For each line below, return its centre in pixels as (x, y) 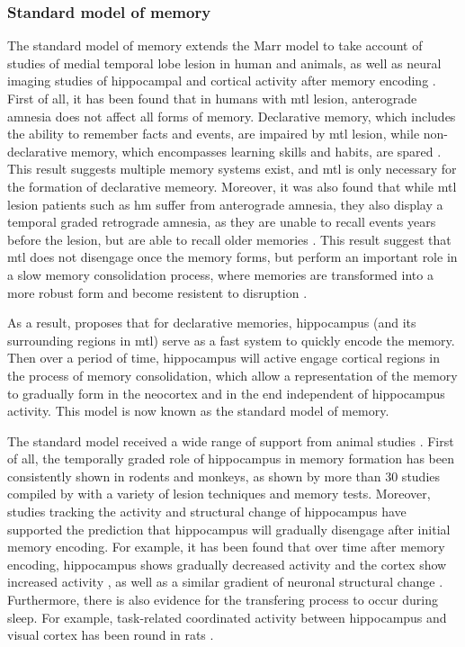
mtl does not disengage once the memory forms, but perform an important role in (232, 257)
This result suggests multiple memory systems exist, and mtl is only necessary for (232, 169)
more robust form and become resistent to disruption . (157, 292)
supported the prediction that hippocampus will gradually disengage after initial (229, 529)
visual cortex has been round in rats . (111, 635)
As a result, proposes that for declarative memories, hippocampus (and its (212, 323)
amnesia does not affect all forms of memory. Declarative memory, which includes (232, 116)
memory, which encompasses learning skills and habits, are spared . (256, 151)
